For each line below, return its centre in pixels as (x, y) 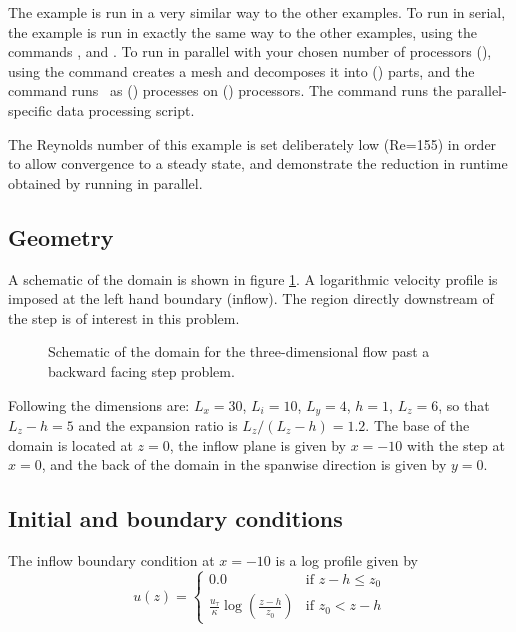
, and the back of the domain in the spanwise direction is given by (244, 464)
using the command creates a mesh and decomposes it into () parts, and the (241, 70)
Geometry (61, 236)
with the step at (455, 444)
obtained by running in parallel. (105, 182)
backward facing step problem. (141, 370)
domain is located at (70, 444)
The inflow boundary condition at (111, 559)
